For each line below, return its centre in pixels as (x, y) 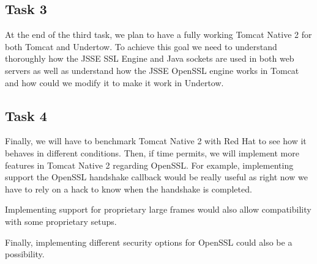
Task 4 (26, 115)
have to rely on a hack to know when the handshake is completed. (129, 189)
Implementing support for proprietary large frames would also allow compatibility (158, 209)
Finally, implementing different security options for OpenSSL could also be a (149, 242)
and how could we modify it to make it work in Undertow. (114, 82)
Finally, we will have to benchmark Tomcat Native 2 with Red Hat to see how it (156, 141)
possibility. (25, 254)
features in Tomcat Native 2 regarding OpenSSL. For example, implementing (149, 165)
